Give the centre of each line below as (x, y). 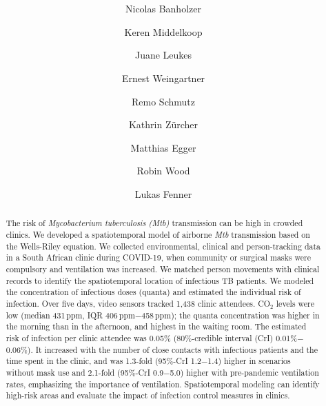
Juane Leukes (163, 55)
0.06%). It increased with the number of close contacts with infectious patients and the (162, 349)
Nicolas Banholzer (163, 9)
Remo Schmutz (163, 101)
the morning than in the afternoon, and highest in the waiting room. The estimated (156, 326)
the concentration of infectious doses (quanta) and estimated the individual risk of (153, 292)
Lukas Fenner (163, 193)
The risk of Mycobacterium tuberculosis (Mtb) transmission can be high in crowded (154, 223)
